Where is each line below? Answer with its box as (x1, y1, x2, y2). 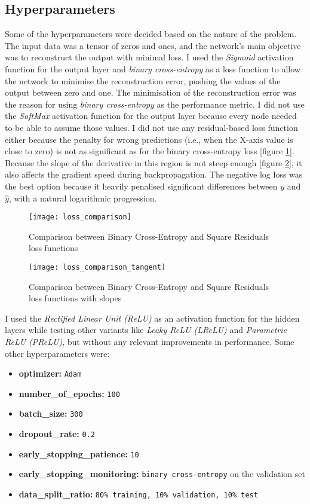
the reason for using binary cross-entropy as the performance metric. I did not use (5, 97, 305, 110)
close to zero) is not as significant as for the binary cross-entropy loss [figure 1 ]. (5, 145, 294, 157)
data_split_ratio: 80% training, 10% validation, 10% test (19, 488, 258, 500)
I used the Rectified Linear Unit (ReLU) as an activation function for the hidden (5, 311, 300, 324)
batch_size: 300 (19, 407, 83, 420)
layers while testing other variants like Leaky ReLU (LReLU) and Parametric (5, 323, 287, 336)
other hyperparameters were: (5, 347, 110, 359)
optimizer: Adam (19, 367, 82, 380)
